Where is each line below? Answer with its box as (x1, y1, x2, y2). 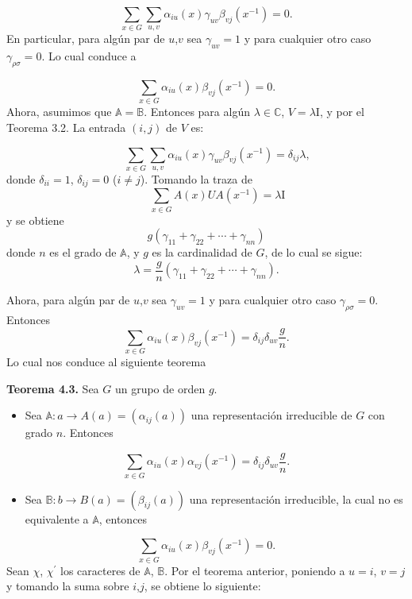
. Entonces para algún (144, 103, 250, 120)
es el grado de (49, 244, 117, 261)
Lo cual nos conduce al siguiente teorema (6, 354, 206, 370)
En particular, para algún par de (6, 30, 165, 47)
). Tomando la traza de (140, 170, 252, 187)
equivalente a (25, 510, 89, 527)
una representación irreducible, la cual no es (189, 490, 403, 507)
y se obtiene (6, 211, 64, 228)
